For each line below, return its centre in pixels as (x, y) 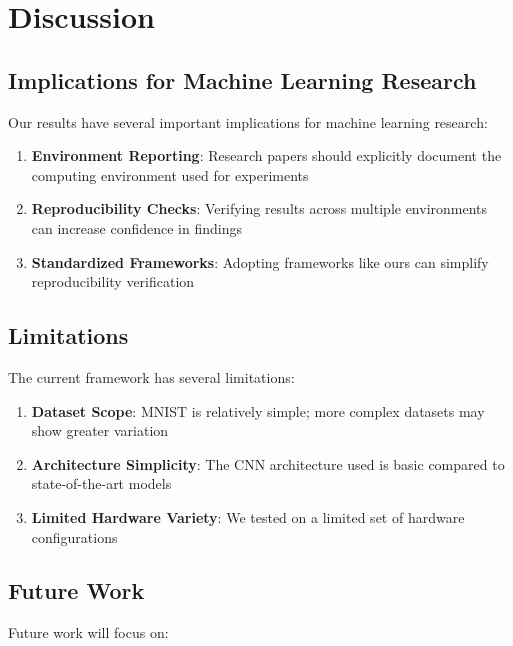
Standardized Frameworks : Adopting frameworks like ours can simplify (260, 261)
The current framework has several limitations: (151, 376)
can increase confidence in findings (136, 227)
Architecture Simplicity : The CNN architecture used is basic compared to (268, 463)
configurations (74, 536)
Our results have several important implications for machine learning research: (248, 121)
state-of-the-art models (101, 483)
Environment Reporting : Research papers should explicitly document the (266, 155)
